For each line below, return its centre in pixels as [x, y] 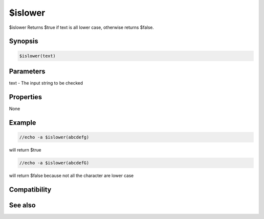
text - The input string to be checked [46, 83]
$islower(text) [37, 56]
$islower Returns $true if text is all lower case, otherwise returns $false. [81, 27]
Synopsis [24, 41]
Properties [25, 97]
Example [22, 122]
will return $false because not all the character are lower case [71, 175]
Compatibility [30, 189]
